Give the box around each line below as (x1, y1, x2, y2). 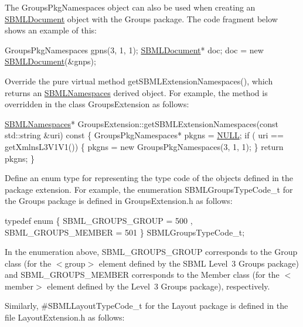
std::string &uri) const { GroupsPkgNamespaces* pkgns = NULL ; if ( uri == (5, 129, 284, 141)
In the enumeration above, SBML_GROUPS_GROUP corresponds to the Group (5, 246, 298, 258)
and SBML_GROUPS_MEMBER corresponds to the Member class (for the (5, 268, 280, 281)
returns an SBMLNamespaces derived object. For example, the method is (5, 86, 268, 98)
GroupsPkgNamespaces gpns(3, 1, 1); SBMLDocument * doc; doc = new (5, 43, 264, 56)
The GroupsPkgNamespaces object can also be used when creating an (5, 1, 256, 13)
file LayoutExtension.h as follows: (5, 311, 125, 323)
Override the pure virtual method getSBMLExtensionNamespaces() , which (5, 74, 273, 87)
